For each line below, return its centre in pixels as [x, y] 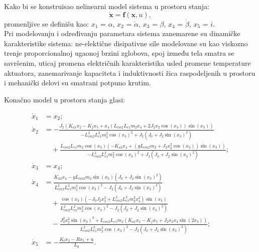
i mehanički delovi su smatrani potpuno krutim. [78, 83]
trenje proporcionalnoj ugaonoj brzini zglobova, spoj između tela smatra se [119, 53]
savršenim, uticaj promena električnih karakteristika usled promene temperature [127, 62]
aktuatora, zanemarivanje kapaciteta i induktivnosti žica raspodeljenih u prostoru [130, 73]
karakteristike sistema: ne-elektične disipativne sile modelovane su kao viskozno [126, 43]
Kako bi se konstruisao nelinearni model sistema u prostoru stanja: [107, 6]
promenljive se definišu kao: [46, 23]
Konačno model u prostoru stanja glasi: [65, 99]
